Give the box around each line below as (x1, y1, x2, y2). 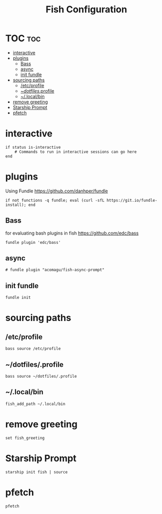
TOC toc (5, 32, 41, 44)
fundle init (5, 295, 31, 300)
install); (5, 202, 27, 207)
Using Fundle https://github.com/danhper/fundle (5, 188, 108, 194)
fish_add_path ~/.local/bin (5, 401, 66, 406)
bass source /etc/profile (5, 346, 61, 351)
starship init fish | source (5, 469, 68, 474)
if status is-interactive (5, 145, 61, 150)
